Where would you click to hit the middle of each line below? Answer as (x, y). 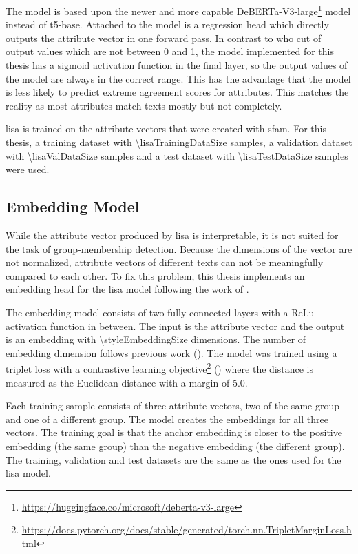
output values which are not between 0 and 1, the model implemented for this (170, 51)
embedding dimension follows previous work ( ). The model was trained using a (171, 352)
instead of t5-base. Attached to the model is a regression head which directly (167, 24)
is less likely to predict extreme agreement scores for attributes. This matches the (177, 92)
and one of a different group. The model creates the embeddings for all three (167, 419)
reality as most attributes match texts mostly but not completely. (144, 105)
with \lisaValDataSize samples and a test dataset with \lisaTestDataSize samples (177, 155)
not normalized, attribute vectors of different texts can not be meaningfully (165, 262)
